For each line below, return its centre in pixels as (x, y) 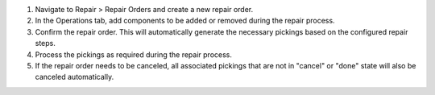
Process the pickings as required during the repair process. (134, 54)
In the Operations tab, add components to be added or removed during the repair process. (185, 21)
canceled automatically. (75, 77)
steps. (45, 43)
